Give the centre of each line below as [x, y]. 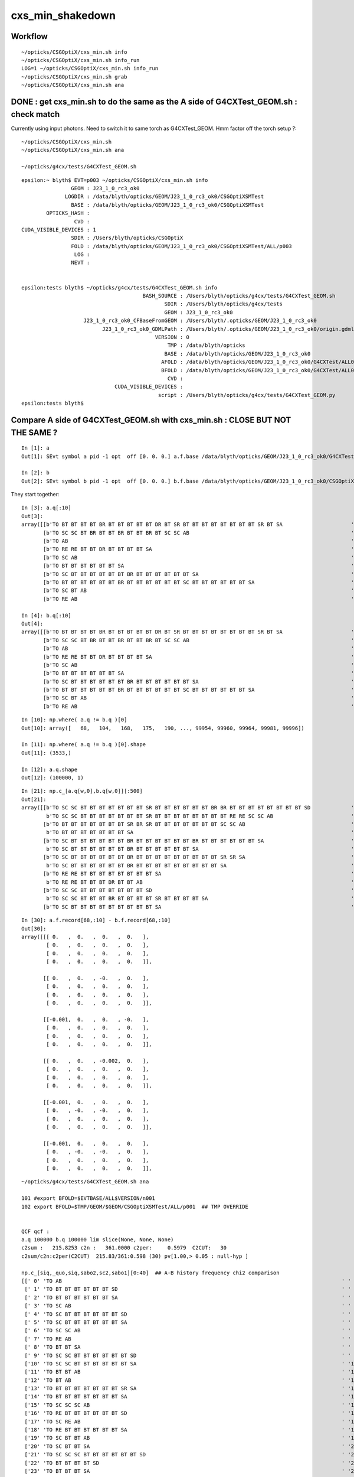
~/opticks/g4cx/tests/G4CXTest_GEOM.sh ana [85, 1182]
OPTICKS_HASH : [68, 213]
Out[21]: [34, 799]
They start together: [35, 494]
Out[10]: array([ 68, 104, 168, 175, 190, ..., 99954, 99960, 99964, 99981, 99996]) [163, 728]
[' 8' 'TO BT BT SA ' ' [188, 1347]
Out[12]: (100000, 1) [53, 777]
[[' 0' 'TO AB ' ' [186, 1281]
